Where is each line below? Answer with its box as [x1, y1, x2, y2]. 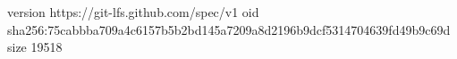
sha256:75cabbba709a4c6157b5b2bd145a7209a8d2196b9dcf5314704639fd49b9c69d [7, 20, 451, 38]
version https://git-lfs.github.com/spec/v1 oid [7, 3, 259, 21]
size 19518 [7, 38, 63, 56]
